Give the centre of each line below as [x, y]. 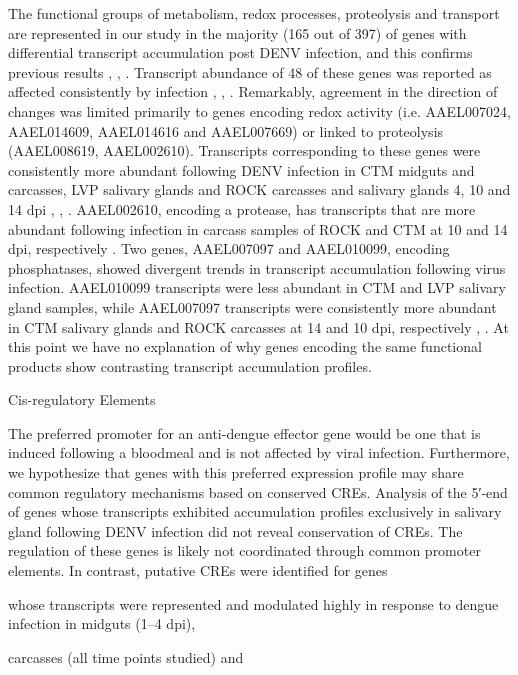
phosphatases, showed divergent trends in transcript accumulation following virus [257, 267]
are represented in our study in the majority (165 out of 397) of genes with [237, 32]
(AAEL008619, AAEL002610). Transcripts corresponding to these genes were [244, 150]
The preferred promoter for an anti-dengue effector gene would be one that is [244, 432]
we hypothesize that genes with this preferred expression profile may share [236, 472]
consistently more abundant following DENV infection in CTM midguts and [241, 169]
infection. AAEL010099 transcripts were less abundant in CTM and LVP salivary [257, 287]
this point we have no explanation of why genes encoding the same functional [245, 346]
